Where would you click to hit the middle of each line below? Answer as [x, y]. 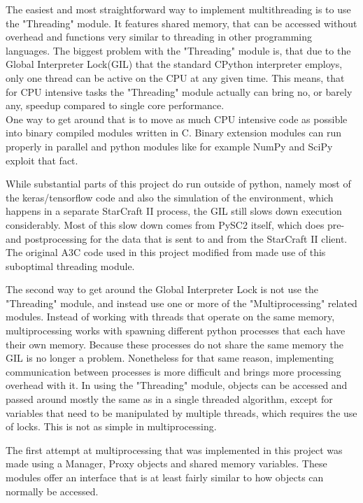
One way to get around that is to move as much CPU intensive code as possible [177, 119]
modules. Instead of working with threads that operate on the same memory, [170, 317]
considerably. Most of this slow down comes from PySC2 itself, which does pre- [175, 224]
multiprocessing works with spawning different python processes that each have [176, 331]
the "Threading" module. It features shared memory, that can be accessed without [181, 23]
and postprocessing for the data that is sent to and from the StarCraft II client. [177, 238]
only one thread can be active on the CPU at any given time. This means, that [175, 77]
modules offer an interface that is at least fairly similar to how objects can [165, 477]
